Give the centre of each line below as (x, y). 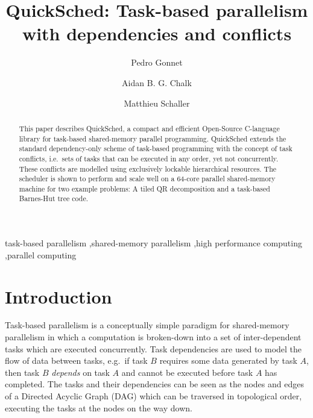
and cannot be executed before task (187, 372)
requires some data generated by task (228, 360)
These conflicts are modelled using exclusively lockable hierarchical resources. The (148, 168)
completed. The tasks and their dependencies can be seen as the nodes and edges (154, 384)
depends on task (81, 372)
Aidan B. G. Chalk (157, 82)
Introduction (58, 296)
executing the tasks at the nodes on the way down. (99, 407)
